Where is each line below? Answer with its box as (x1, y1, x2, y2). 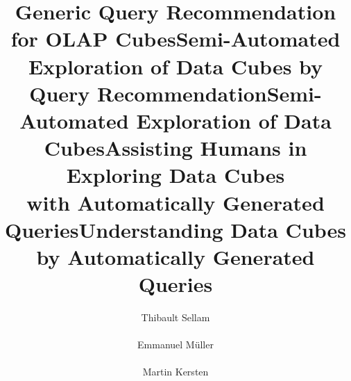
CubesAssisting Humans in (44, 133, 307, 162)
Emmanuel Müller (137, 337, 214, 352)
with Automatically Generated (26, 188, 325, 216)
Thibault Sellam (141, 310, 210, 324)
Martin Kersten (142, 364, 209, 379)
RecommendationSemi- (97, 79, 322, 107)
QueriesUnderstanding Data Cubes (4, 215, 347, 243)
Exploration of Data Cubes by (28, 51, 323, 80)
